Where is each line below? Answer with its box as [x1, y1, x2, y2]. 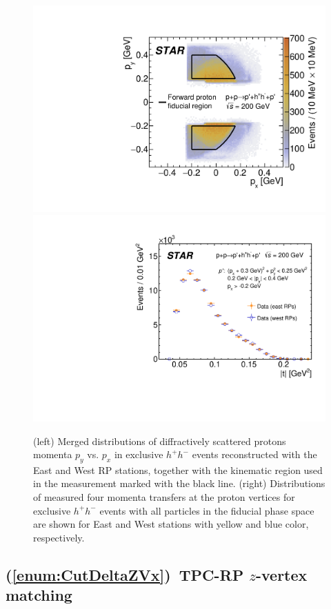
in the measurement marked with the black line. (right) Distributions [33, 476, 325, 491]
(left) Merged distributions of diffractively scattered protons [33, 433, 286, 448]
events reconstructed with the [192, 447, 317, 462]
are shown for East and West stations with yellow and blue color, [33, 517, 309, 531]
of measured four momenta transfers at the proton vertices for [33, 490, 295, 504]
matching [6, 584, 72, 606]
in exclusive [114, 447, 163, 462]
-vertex [255, 564, 308, 585]
